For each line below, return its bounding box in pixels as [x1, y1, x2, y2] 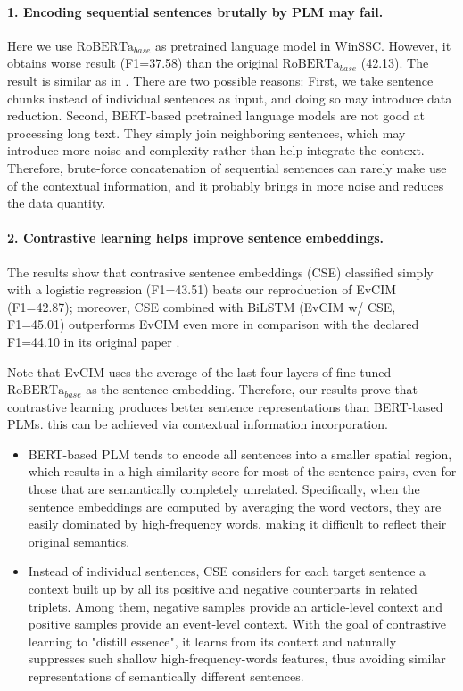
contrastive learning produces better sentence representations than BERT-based [7, 397, 443, 415]
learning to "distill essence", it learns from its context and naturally [28, 631, 397, 650]
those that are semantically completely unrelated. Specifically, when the [28, 480, 420, 498]
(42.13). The [360, 53, 429, 72]
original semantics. [28, 531, 130, 550]
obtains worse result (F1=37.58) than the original [7, 53, 278, 72]
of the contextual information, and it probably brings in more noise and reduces [7, 176, 444, 194]
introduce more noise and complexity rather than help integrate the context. [7, 141, 425, 160]
